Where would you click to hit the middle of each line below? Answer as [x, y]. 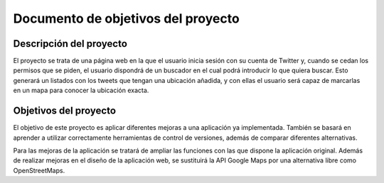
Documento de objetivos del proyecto [126, 18]
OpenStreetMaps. [39, 170]
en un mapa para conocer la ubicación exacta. [81, 90]
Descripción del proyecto [70, 44]
